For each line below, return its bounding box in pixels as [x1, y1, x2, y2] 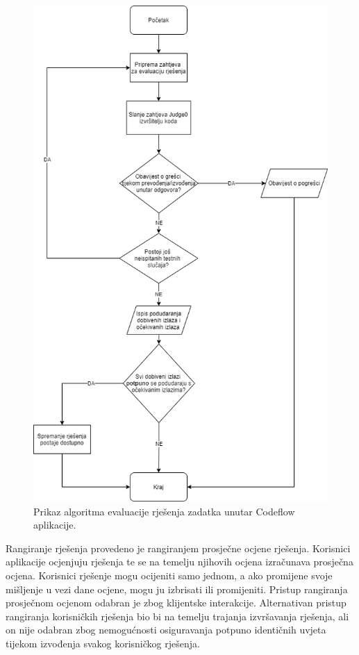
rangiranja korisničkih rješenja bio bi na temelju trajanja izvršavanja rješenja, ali [6, 608, 349, 623]
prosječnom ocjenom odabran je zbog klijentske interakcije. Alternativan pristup [6, 595, 347, 610]
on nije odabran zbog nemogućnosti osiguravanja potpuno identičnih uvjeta [6, 622, 326, 637]
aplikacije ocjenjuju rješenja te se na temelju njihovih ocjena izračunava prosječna [6, 554, 353, 569]
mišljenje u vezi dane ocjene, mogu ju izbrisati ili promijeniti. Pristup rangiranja [6, 581, 348, 596]
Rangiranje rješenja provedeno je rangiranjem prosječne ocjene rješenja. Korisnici [6, 540, 351, 555]
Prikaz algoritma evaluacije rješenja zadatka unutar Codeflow [33, 504, 295, 518]
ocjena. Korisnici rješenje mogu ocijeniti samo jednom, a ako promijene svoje [6, 568, 333, 583]
